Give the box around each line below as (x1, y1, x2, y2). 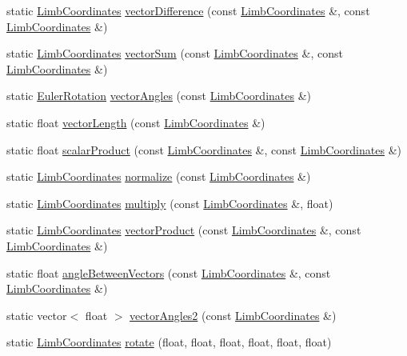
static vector (6, 306, 67, 323)
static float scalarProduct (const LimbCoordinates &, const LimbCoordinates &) (6, 141, 401, 158)
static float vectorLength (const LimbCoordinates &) (6, 114, 265, 130)
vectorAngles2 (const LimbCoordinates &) (130, 306, 337, 323)
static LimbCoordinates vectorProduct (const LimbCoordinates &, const (6, 222, 361, 238)
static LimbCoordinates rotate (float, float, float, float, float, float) (6, 334, 332, 350)
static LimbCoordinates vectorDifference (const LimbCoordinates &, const (6, 2, 370, 18)
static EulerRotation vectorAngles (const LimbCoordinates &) (6, 87, 311, 104)
